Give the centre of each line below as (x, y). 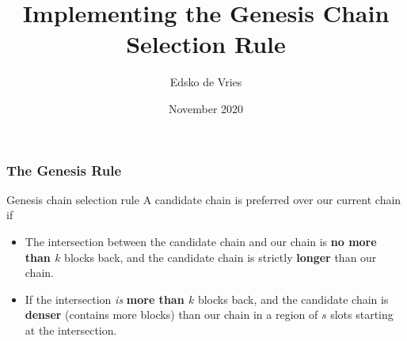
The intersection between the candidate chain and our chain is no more (201, 241)
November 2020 (206, 108)
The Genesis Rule (64, 170)
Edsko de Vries (206, 82)
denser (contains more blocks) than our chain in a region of (171, 314)
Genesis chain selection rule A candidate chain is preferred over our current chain (204, 199)
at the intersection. (71, 330)
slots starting (362, 314)
